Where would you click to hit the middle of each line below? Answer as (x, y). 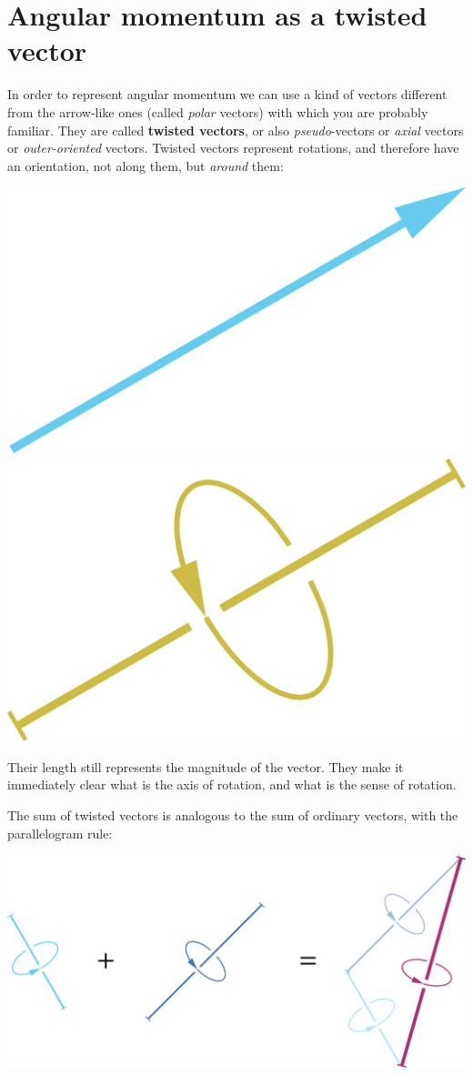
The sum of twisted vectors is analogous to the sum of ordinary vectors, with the (233, 815)
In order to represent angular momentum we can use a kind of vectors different (227, 94)
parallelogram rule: (60, 833)
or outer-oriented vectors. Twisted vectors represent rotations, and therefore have (233, 148)
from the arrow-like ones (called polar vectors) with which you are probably (218, 111)
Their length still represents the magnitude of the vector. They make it (206, 766)
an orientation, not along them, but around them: (146, 165)
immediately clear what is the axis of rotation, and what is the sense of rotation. (232, 784)
